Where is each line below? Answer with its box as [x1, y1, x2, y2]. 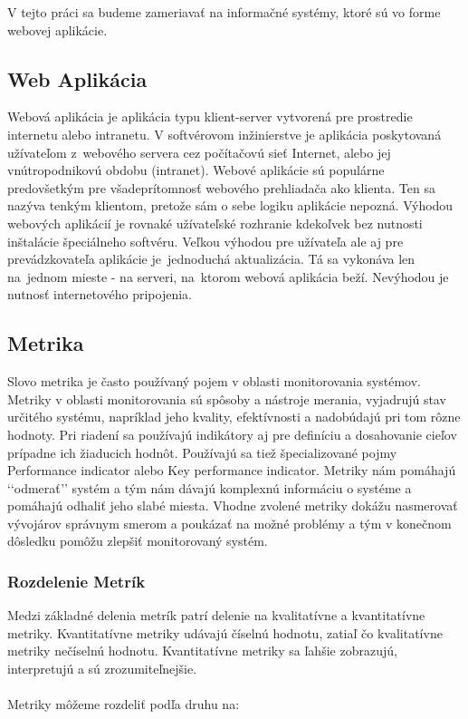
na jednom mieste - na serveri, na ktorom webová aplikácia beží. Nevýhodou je [7, 267, 449, 286]
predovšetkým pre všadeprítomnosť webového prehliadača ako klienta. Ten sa [7, 178, 435, 197]
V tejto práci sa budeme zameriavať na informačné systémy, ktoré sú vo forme [7, 3, 441, 21]
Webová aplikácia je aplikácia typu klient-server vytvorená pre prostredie [7, 107, 413, 126]
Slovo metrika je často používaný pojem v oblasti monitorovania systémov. [7, 372, 421, 391]
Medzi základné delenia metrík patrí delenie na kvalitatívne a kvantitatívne [7, 606, 425, 625]
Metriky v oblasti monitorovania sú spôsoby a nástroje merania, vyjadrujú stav [7, 389, 446, 408]
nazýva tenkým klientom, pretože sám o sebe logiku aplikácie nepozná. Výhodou [7, 196, 454, 215]
